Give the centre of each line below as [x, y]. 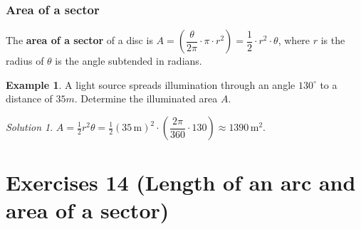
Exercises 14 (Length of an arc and [181, 182]
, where [294, 40]
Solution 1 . [30, 127]
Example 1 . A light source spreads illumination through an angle [151, 84]
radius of [25, 61]
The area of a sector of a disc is [79, 40]
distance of [29, 98]
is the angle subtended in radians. [129, 61]
